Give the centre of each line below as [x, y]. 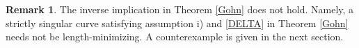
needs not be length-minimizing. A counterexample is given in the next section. [175, 37]
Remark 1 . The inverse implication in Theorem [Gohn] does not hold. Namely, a [180, 9]
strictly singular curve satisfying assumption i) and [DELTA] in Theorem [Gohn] [177, 23]
